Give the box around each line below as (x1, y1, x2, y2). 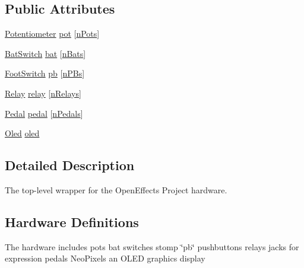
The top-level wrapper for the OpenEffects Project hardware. (5, 183, 227, 196)
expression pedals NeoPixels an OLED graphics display (5, 252, 205, 264)
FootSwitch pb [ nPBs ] (5, 67, 85, 79)
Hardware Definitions (5, 212, 139, 231)
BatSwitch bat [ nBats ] (5, 47, 86, 59)
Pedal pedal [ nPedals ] (5, 107, 83, 119)
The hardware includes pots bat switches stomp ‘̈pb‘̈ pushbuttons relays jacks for (5, 240, 299, 253)
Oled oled (5, 127, 40, 139)
